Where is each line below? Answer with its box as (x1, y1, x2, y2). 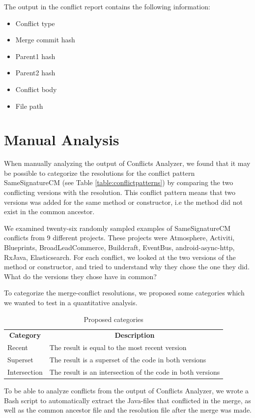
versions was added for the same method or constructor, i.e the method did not (4, 196, 243, 207)
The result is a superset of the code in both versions (49, 354, 206, 365)
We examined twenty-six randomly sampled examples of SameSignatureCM (4, 223, 231, 233)
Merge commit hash (15, 34, 75, 45)
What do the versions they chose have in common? (4, 271, 157, 281)
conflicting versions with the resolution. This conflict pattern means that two (4, 187, 236, 197)
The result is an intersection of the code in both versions (49, 366, 220, 377)
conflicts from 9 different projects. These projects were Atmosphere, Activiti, (4, 232, 235, 243)
